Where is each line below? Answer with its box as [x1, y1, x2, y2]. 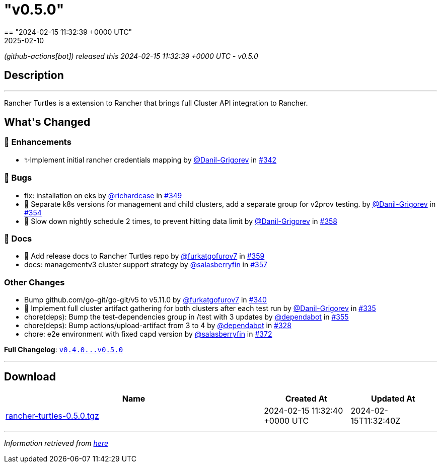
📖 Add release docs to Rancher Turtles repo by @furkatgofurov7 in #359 [24, 252, 265, 261]
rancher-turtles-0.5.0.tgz [6, 410, 99, 421]
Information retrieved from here [4, 438, 109, 447]
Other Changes [4, 277, 65, 287]
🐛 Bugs [4, 173, 32, 183]
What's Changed [4, 116, 91, 129]
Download [4, 370, 56, 383]
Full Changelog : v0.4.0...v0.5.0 [4, 345, 123, 354]
